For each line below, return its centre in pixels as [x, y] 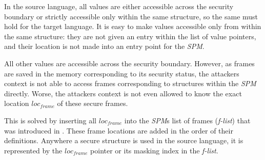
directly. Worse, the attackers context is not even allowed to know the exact [123, 93]
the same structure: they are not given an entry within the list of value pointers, [130, 36]
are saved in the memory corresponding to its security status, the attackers [122, 73]
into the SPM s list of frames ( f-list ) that [187, 120]
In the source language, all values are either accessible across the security [119, 6]
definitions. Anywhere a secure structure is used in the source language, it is [124, 140]
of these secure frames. [93, 103]
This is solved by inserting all [50, 120]
